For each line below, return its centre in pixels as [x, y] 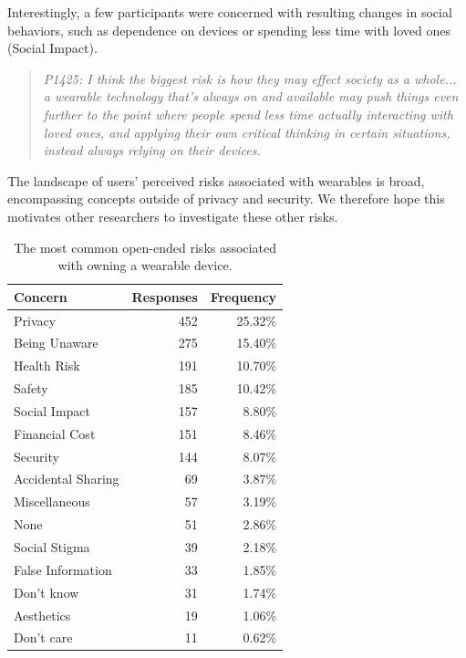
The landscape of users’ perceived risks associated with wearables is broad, [216, 180]
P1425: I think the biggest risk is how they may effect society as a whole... [250, 78]
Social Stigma [52, 547]
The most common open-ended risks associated [145, 247]
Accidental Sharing [67, 479]
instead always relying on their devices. [152, 150]
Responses [165, 296]
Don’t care [43, 637]
